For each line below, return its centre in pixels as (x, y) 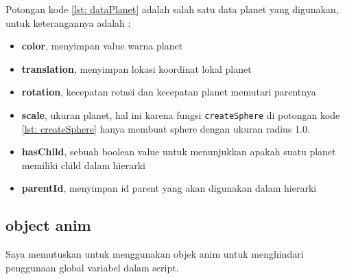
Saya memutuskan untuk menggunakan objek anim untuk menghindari (155, 254)
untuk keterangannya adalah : (68, 22)
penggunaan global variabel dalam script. (92, 267)
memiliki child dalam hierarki (83, 165)
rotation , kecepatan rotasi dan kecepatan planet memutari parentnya (169, 92)
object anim (48, 225)
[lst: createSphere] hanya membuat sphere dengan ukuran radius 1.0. (166, 128)
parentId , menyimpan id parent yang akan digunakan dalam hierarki (169, 188)
